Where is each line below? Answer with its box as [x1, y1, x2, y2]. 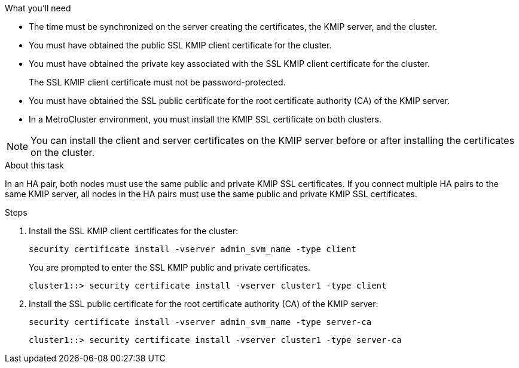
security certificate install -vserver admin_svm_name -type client [29, 244, 356, 254]
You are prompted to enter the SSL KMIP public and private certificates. [29, 262, 311, 272]
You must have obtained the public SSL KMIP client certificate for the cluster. [29, 40, 332, 50]
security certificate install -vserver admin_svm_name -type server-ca [29, 317, 372, 327]
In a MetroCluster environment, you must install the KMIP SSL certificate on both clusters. [29, 114, 381, 124]
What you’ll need [5, 3, 71, 13]
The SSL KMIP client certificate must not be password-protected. [29, 77, 286, 87]
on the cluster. [30, 146, 95, 158]
